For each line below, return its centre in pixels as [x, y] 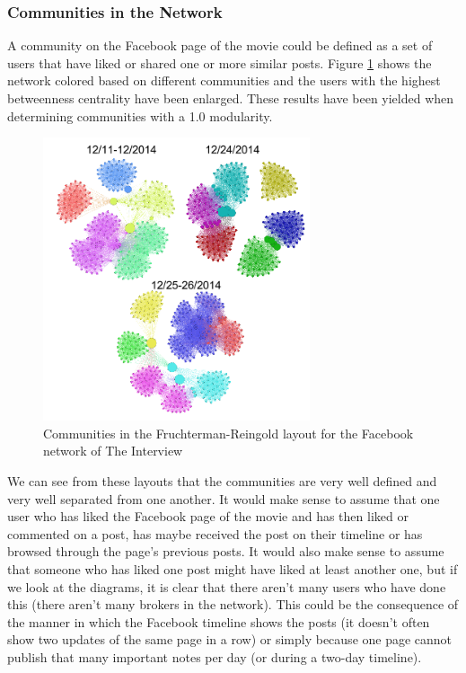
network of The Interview [113, 451]
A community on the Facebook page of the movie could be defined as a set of [220, 45]
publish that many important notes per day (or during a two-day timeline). [215, 656]
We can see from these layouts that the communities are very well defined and [222, 481]
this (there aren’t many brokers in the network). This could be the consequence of [233, 604]
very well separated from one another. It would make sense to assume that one [224, 498]
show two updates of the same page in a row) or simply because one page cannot [230, 639]
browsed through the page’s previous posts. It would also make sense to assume [226, 551]
